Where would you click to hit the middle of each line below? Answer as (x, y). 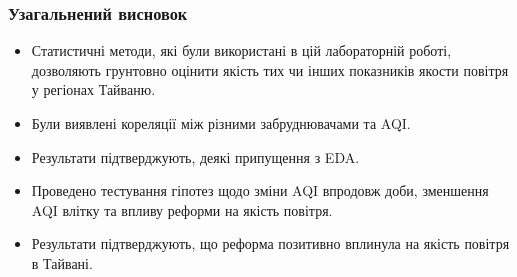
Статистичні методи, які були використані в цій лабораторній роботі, (241, 50)
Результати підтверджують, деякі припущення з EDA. (195, 156)
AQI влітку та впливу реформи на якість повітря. (182, 209)
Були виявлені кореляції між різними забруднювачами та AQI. (221, 123)
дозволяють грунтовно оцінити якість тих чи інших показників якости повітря (270, 69)
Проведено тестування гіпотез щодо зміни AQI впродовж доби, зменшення (260, 190)
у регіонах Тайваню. (93, 89)
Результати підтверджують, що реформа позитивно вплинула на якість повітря (270, 243)
